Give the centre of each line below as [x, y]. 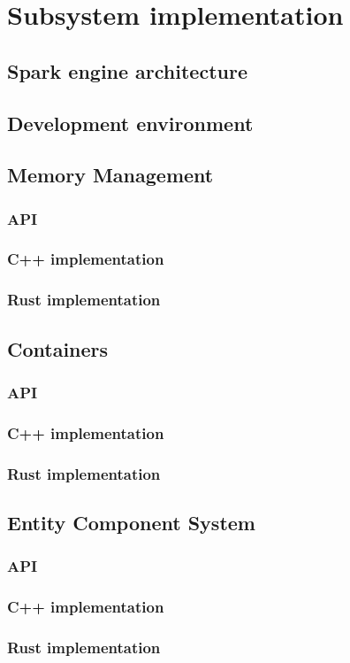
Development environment [130, 123]
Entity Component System [131, 522]
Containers [58, 348]
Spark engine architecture [127, 70]
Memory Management [110, 175]
